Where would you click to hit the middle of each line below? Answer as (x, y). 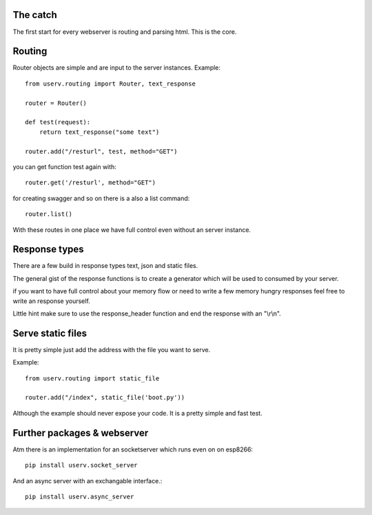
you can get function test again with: (65, 166)
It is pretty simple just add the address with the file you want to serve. (112, 349)
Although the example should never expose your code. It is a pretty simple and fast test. (138, 413)
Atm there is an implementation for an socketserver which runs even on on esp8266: (133, 449)
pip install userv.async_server (80, 496)
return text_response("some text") (99, 132)
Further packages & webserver (81, 433)
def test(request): (58, 122)
